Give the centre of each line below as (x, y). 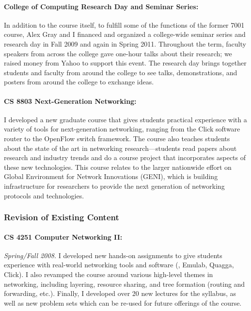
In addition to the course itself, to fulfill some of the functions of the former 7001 (124, 25)
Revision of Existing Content (62, 217)
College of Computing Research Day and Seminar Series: (101, 6)
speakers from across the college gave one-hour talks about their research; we (118, 53)
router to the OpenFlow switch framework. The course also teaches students (117, 138)
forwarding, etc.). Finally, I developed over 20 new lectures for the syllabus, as (120, 293)
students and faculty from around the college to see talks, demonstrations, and (121, 72)
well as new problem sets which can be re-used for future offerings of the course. (123, 303)
